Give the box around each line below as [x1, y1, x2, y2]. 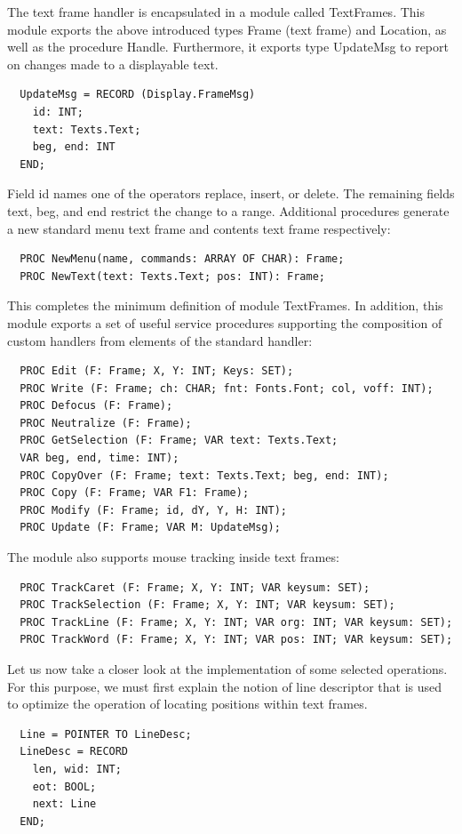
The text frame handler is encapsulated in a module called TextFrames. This [7, 3, 425, 20]
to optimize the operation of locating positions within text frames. [7, 694, 368, 713]
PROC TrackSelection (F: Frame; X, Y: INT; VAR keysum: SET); [20, 598, 395, 612]
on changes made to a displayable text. [7, 54, 219, 73]
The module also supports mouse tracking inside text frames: [7, 548, 339, 566]
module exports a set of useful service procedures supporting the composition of [7, 313, 442, 332]
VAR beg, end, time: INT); [20, 452, 179, 465]
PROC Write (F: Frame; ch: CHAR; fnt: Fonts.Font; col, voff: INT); [20, 381, 434, 395]
